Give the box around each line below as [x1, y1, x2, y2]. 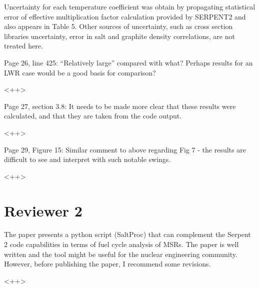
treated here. [4, 40, 43, 51]
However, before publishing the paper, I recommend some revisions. [4, 258, 211, 269]
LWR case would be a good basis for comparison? [4, 67, 156, 77]
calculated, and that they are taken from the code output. [4, 110, 182, 121]
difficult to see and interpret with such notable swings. [4, 154, 171, 164]
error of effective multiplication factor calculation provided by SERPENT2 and [4, 11, 246, 21]
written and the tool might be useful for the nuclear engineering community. [4, 248, 237, 259]
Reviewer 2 [4, 200, 82, 220]
